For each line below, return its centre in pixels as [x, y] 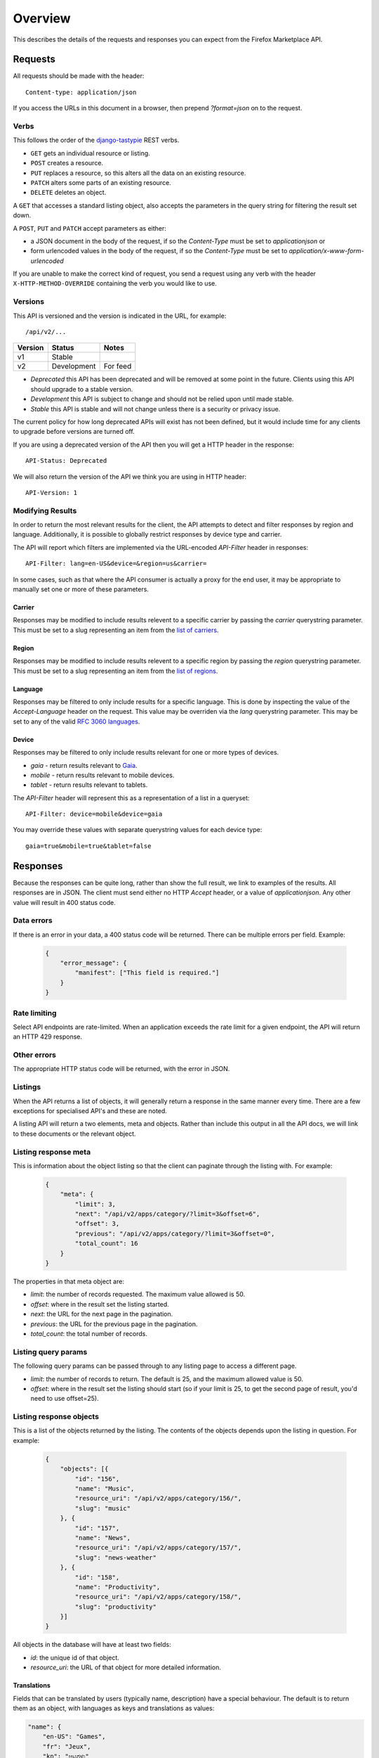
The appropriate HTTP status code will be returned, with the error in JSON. [121, 1069]
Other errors [34, 1055]
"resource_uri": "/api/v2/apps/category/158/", [158, 1597]
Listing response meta [52, 1152]
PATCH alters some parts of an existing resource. [101, 182]
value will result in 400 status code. [64, 902]
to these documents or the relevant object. [74, 1134]
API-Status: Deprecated [66, 461]
